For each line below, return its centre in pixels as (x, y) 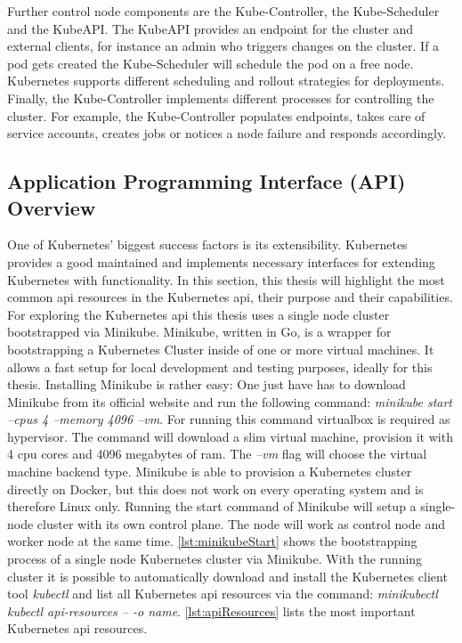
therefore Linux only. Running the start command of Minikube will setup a (212, 506)
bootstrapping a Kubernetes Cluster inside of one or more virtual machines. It (221, 349)
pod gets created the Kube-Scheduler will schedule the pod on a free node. (211, 63)
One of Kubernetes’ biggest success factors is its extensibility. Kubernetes (207, 244)
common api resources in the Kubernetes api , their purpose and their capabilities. (230, 297)
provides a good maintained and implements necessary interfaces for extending (221, 261)
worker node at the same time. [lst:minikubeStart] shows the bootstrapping (212, 541)
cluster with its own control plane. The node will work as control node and (241, 523)
